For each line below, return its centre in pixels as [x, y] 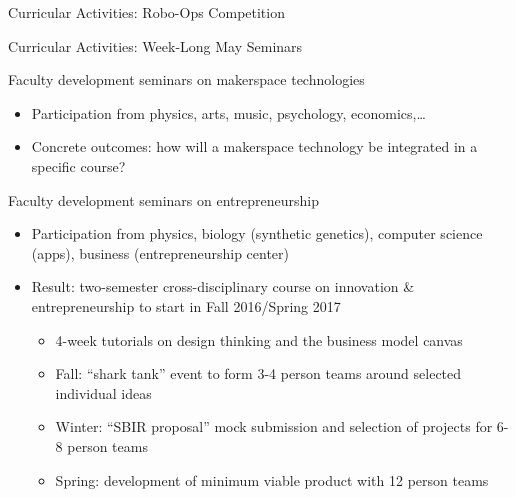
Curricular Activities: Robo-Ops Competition [146, 12]
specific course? [78, 165]
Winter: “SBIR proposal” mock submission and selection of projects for [274, 426]
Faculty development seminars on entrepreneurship [163, 199]
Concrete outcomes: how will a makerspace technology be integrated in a [254, 146]
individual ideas [103, 392]
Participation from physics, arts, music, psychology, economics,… [228, 112]
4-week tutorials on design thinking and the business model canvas [259, 339]
